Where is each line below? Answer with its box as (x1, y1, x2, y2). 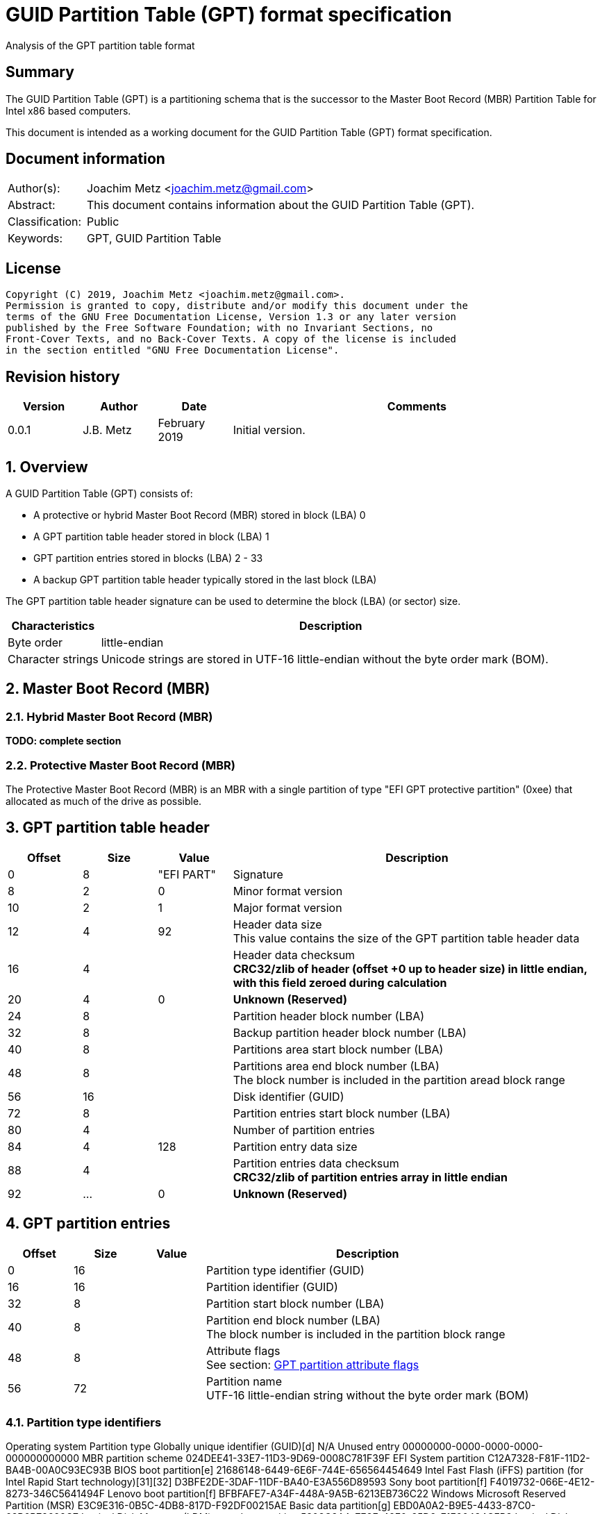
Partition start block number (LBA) (206, 1296, 385, 1311)
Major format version (233, 900, 342, 915)
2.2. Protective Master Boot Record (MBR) (6, 758, 235, 772)
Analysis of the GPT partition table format (6, 39, 195, 51)
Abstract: (8, 198, 56, 213)
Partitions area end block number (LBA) (233, 1058, 440, 1073)
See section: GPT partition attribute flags (206, 1357, 419, 1372)
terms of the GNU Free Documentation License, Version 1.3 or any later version (6, 311, 457, 323)
